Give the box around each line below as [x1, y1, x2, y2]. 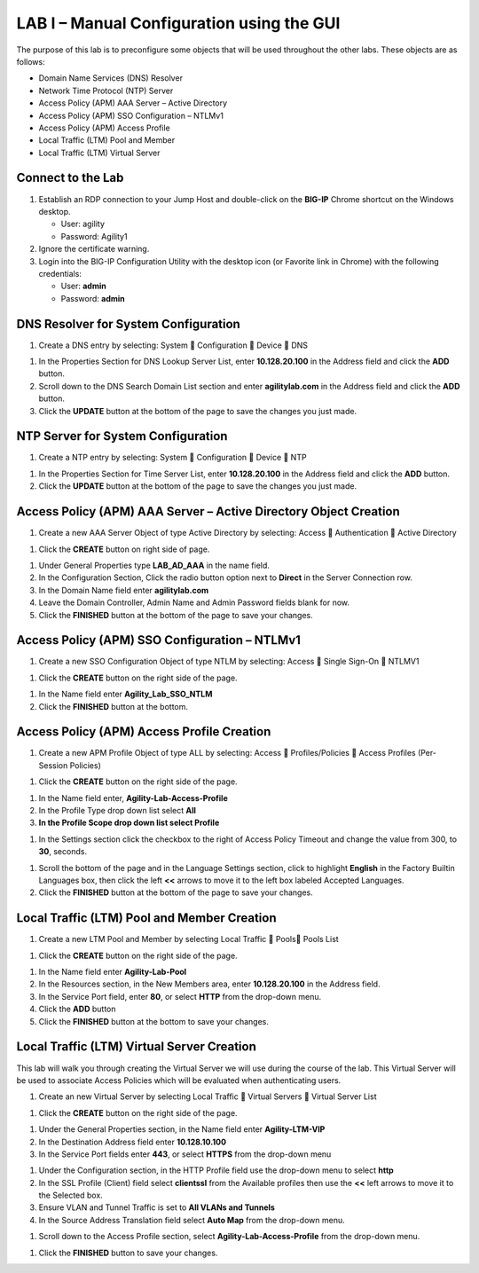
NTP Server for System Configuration [16, 428, 228, 444]
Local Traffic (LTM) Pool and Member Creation [16, 910, 277, 926]
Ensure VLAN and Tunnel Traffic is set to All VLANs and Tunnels [38, 1202, 275, 1213]
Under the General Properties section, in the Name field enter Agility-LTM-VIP [38, 1124, 326, 1135]
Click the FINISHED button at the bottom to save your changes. [38, 1016, 270, 1026]
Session [38, 759, 68, 771]
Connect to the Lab [16, 170, 124, 185]
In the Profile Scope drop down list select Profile [38, 817, 220, 829]
